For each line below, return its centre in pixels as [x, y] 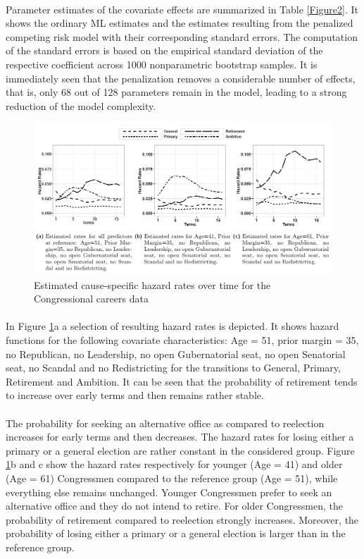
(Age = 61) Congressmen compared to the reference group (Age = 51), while [172, 478]
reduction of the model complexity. [81, 105]
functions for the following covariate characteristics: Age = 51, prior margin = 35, [182, 340]
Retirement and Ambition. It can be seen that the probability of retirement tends [182, 381]
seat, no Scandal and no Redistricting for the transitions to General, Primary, [173, 368]
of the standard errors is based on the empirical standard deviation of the [164, 50]
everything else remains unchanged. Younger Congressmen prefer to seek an [169, 492]
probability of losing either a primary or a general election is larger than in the [176, 533]
